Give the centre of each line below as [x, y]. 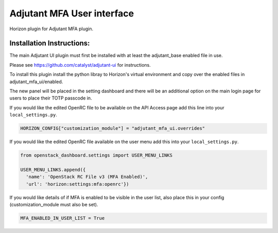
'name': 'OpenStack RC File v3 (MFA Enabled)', [87, 177]
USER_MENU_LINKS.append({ [53, 170]
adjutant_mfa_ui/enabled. [36, 82]
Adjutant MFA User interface [72, 13]
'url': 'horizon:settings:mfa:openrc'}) [77, 184]
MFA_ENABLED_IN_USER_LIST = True [63, 218]
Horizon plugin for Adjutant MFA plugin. [51, 29]
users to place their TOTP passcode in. [51, 98]
